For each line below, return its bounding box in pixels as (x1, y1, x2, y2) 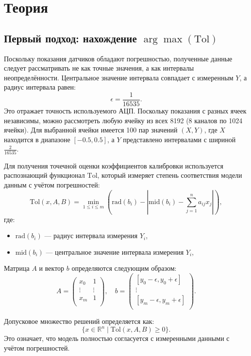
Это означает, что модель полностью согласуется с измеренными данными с (4, 333, 230, 343)
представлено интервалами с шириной (123, 134, 236, 144)
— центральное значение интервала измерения (46, 246, 184, 257)
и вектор (39, 263, 65, 273)
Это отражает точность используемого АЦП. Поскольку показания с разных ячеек (4, 106, 247, 116)
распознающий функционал (4, 170, 85, 180)
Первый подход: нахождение (4, 30, 137, 45)
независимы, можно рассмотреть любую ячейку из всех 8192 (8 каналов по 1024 (4, 115, 243, 125)
